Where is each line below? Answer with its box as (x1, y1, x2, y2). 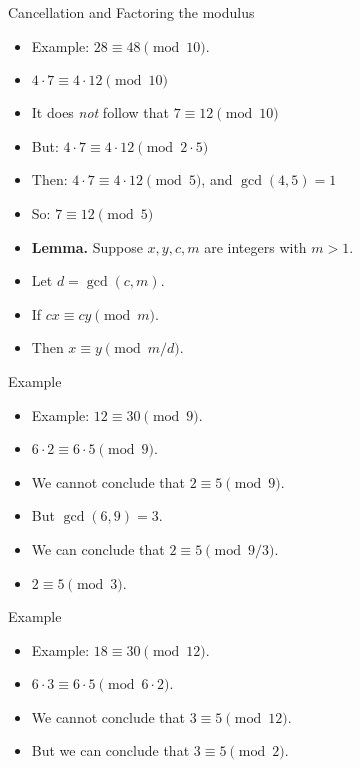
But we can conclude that (31, 740, 190, 761)
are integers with (204, 236, 307, 257)
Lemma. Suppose (31, 236, 143, 257)
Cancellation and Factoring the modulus (8, 2, 255, 22)
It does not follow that (31, 102, 169, 123)
